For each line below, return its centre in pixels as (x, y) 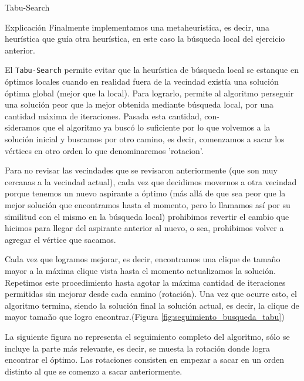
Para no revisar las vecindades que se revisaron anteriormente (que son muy (141, 170)
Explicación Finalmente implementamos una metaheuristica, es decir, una (137, 27)
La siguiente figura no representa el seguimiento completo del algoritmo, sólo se (147, 336)
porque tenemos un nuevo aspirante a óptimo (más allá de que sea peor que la (145, 193)
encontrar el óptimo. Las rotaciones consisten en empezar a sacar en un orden (144, 360)
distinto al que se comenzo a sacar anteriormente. (94, 371)
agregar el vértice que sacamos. (60, 239)
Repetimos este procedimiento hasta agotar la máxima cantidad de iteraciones (145, 282)
